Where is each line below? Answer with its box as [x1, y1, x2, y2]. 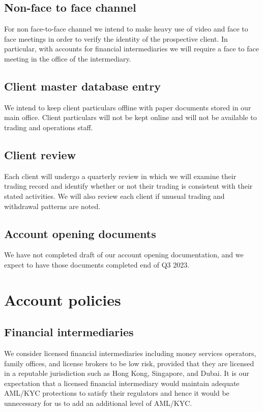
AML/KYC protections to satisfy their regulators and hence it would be [4, 388, 229, 398]
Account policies [4, 289, 121, 310]
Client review [4, 146, 76, 162]
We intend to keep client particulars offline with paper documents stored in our [4, 102, 251, 112]
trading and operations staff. [4, 122, 93, 132]
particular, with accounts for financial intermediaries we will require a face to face [4, 43, 259, 54]
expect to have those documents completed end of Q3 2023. [4, 259, 190, 270]
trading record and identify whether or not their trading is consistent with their [4, 181, 253, 191]
